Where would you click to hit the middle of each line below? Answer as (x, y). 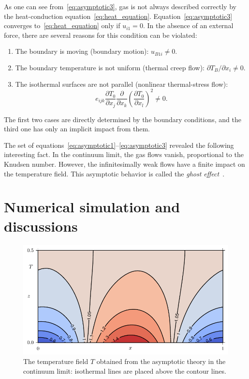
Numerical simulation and (92, 207)
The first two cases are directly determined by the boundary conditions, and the (123, 119)
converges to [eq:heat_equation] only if (62, 25)
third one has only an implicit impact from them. (77, 129)
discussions (41, 226)
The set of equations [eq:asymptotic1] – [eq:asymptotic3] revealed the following (119, 145)
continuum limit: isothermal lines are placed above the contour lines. (125, 371)
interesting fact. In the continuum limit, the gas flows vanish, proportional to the (124, 154)
